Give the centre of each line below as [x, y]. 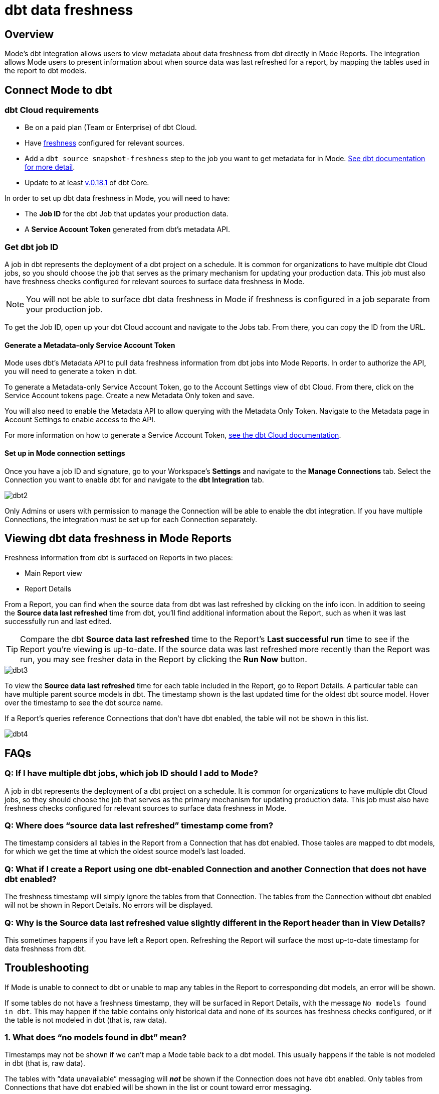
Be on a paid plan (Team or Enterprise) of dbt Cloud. [111, 128]
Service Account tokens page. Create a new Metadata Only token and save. [130, 396]
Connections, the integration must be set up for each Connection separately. [131, 519]
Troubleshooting [47, 968]
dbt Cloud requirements [52, 110]
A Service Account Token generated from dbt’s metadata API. [127, 229]
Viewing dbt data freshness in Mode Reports [118, 538]
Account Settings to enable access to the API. [80, 420]
